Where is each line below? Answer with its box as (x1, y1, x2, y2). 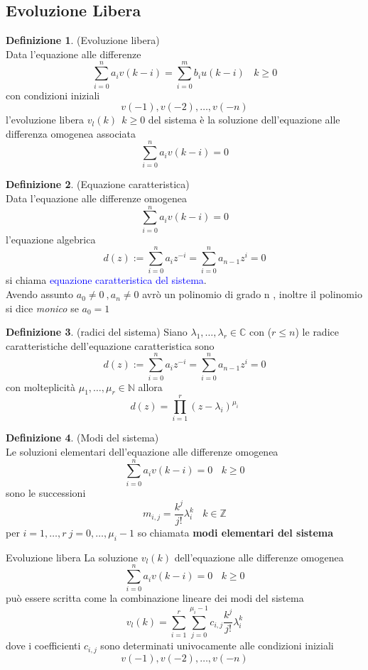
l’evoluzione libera (6, 112, 85, 127)
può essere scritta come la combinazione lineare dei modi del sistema (6, 591, 304, 605)
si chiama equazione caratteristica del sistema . (6, 273, 207, 287)
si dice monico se (6, 300, 79, 315)
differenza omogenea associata (6, 126, 136, 141)
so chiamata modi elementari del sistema (137, 525, 334, 539)
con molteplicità (6, 379, 75, 394)
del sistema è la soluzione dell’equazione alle (148, 112, 340, 127)
